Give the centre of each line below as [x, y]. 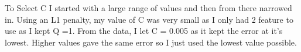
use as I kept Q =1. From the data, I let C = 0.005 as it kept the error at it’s [144, 31]
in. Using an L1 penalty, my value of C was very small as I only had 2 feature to [149, 19]
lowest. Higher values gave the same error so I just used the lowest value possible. [151, 42]
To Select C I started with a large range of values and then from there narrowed [148, 8]
